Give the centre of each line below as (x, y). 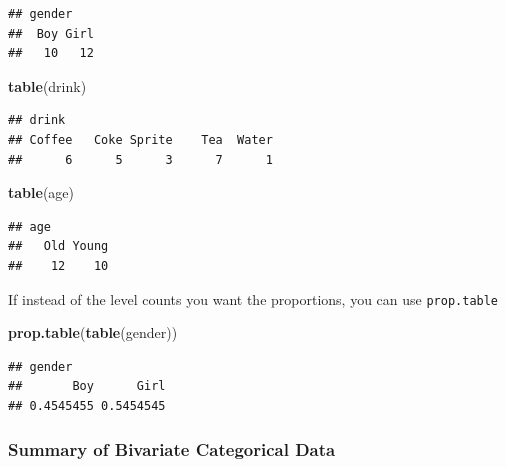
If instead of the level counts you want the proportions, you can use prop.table (253, 298)
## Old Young (58, 246)
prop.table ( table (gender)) (93, 332)
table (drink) (47, 85)
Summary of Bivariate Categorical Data (172, 449)
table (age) (41, 192)
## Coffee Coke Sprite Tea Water (140, 139)
